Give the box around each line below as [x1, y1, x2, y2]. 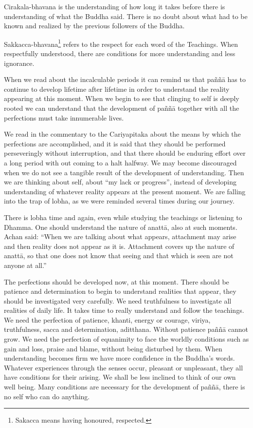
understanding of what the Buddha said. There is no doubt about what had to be [4, 11, 248, 21]
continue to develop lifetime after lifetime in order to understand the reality [4, 83, 230, 94]
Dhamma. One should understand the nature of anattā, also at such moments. [4, 222, 237, 232]
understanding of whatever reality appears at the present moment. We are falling [4, 186, 246, 196]
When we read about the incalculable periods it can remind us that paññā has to [4, 74, 246, 84]
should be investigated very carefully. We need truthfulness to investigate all [4, 295, 232, 306]
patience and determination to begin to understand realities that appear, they [4, 286, 236, 296]
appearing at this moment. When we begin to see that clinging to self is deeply [4, 93, 239, 103]
